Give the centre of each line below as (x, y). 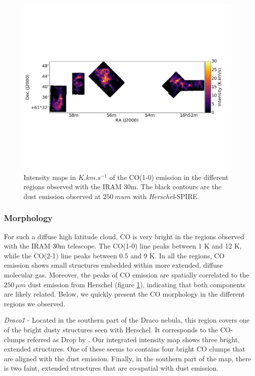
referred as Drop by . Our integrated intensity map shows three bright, (133, 339)
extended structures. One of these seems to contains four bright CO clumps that (125, 349)
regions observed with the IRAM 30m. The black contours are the (123, 187)
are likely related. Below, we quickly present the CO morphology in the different (125, 294)
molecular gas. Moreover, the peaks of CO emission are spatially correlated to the (127, 275)
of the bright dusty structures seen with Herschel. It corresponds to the (111, 330)
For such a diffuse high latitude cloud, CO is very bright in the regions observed (124, 236)
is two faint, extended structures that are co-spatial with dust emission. (111, 368)
